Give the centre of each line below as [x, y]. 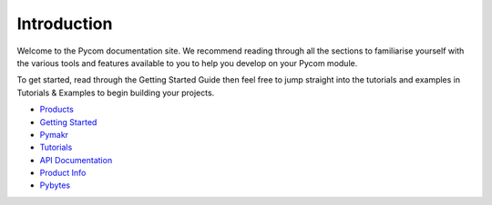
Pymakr [54, 134]
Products [57, 110]
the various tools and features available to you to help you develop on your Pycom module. [187, 63]
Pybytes [55, 185]
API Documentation [76, 160]
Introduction [65, 24]
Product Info [63, 173]
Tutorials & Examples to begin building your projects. [116, 93]
